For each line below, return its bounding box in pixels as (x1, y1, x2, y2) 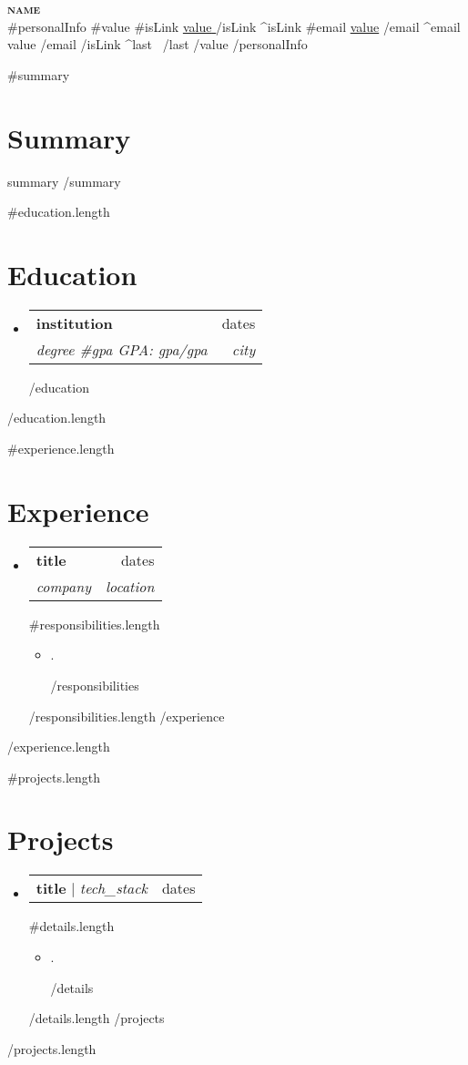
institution (36, 312, 113, 333)
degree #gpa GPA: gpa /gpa (36, 338, 208, 360)
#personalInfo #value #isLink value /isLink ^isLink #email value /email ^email (7, 16, 461, 36)
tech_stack (79, 877, 148, 899)
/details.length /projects (28, 1009, 165, 1028)
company (36, 575, 91, 597)
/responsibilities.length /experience (28, 706, 225, 725)
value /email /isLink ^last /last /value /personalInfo (7, 35, 308, 54)
